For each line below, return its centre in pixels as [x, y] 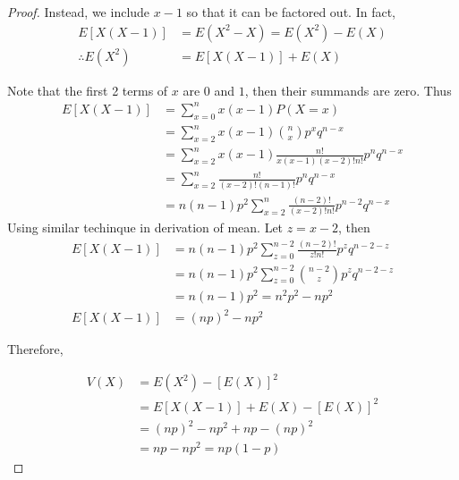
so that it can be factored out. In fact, [291, 12]
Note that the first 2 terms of [88, 90]
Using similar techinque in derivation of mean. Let [145, 227]
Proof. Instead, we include [79, 12]
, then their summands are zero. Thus [348, 90]
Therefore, [35, 349]
